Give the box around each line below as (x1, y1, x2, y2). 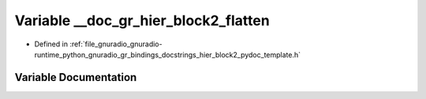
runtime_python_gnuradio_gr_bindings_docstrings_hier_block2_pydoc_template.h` (34, 49, 301, 59)
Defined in (34, 39, 69, 49)
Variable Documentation (14, 71, 137, 84)
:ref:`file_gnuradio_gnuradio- (69, 39, 163, 49)
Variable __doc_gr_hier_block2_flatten (14, 12, 270, 29)
